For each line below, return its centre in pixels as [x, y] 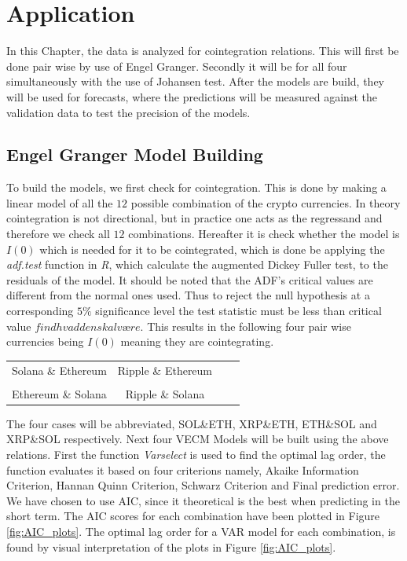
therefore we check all [58, 234]
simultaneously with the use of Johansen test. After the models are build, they [196, 81]
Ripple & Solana [165, 393]
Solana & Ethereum [59, 370]
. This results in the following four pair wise [246, 326]
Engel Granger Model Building [135, 154]
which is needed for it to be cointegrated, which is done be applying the [212, 249]
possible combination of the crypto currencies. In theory [266, 202]
